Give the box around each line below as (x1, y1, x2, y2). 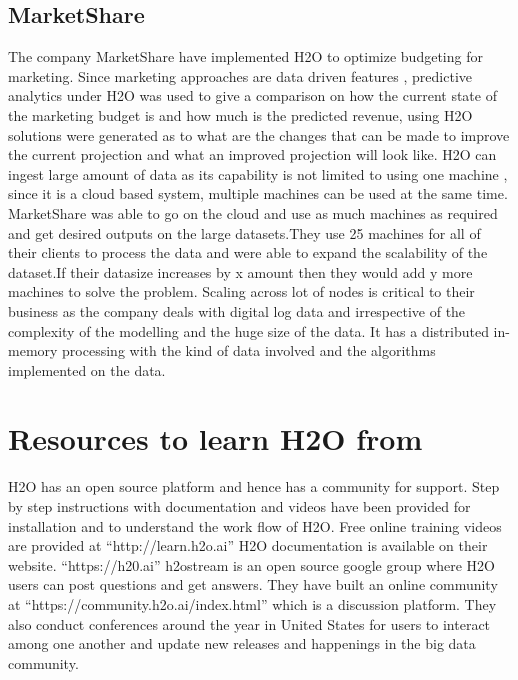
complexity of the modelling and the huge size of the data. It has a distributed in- (8, 320, 510, 341)
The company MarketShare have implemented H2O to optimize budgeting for (8, 46, 483, 67)
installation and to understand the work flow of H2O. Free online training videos (8, 515, 502, 536)
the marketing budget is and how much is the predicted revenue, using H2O (8, 104, 473, 125)
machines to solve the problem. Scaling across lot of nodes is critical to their (8, 281, 475, 302)
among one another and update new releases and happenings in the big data (8, 633, 476, 654)
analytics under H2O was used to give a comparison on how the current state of (8, 85, 497, 106)
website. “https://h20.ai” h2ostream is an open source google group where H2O (8, 554, 496, 575)
